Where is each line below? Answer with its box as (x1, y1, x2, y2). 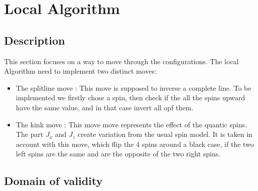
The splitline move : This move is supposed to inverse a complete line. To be (16, 82, 251, 93)
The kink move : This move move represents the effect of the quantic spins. (16, 119, 247, 129)
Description (4, 32, 65, 48)
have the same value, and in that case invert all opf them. (16, 102, 194, 112)
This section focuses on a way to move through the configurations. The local (4, 56, 239, 66)
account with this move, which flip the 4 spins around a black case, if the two (16, 138, 254, 149)
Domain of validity (4, 173, 103, 188)
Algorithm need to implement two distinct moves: (4, 66, 157, 76)
